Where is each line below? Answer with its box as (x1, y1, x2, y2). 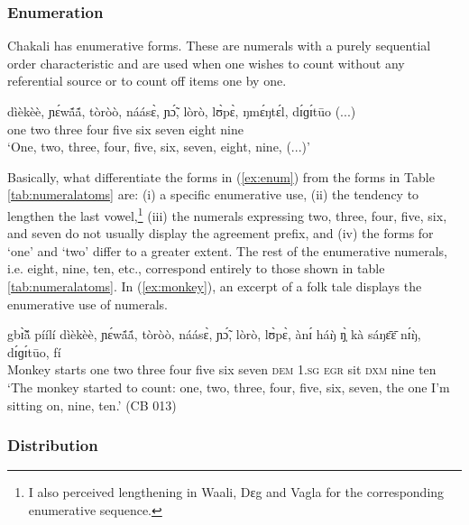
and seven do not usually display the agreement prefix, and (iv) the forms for (7, 224, 434, 243)
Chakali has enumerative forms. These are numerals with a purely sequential (7, 36, 431, 55)
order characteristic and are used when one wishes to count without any (7, 53, 405, 72)
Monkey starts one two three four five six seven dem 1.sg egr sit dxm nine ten (7, 360, 437, 379)
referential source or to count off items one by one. (7, 71, 287, 90)
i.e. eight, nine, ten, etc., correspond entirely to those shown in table (7, 259, 385, 278)
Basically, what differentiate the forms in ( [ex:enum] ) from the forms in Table (7, 167, 435, 186)
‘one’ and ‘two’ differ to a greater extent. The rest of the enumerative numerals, (7, 241, 448, 260)
